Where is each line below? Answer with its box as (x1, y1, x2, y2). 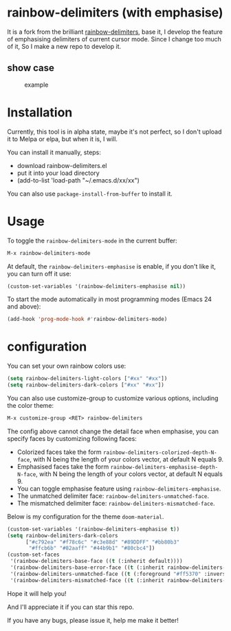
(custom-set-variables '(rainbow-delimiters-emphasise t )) (7, 526, 180, 532)
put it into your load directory (16, 169, 100, 177)
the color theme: (7, 401, 54, 409)
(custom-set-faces (7, 551, 60, 559)
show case (7, 62, 55, 74)
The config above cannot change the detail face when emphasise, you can (7, 427, 219, 435)
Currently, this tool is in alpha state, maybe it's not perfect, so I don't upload (7, 127, 222, 136)
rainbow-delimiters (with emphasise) (7, 5, 223, 21)
